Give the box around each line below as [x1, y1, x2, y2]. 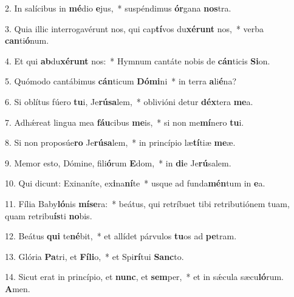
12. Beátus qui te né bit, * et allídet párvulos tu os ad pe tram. [5, 230, 237, 242]
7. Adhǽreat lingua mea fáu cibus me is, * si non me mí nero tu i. [5, 115, 244, 128]
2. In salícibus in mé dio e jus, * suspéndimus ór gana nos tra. [5, 2, 231, 14]
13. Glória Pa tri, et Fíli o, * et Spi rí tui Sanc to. [5, 250, 184, 262]
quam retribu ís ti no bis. [5, 209, 92, 222]
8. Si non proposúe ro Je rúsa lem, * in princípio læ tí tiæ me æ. [5, 136, 236, 149]
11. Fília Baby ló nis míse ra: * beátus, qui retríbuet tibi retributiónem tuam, [5, 197, 290, 210]
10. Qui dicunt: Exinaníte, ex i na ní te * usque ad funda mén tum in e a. [5, 177, 265, 189]
